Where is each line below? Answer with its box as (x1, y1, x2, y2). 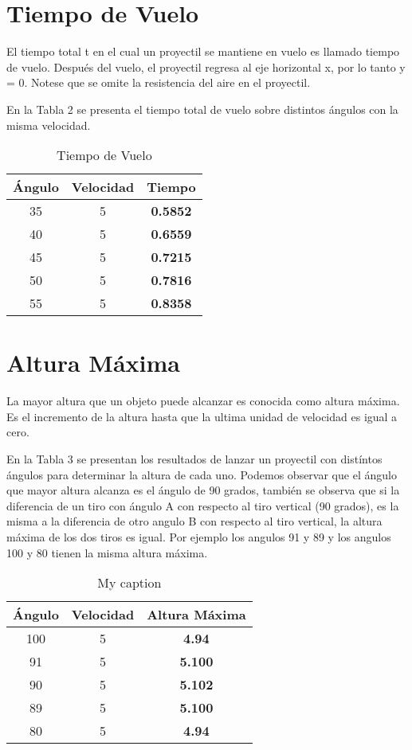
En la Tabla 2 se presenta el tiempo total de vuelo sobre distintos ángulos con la (6, 100, 398, 117)
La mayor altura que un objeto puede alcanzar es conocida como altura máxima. (6, 393, 400, 409)
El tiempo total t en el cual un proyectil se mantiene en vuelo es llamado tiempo (6, 43, 400, 60)
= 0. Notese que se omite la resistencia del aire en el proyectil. (6, 74, 311, 91)
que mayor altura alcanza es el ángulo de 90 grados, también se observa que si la (6, 482, 400, 498)
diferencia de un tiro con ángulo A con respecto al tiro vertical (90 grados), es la (6, 497, 399, 514)
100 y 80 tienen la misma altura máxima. (6, 544, 208, 561)
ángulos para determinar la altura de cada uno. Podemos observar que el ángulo (6, 466, 397, 482)
